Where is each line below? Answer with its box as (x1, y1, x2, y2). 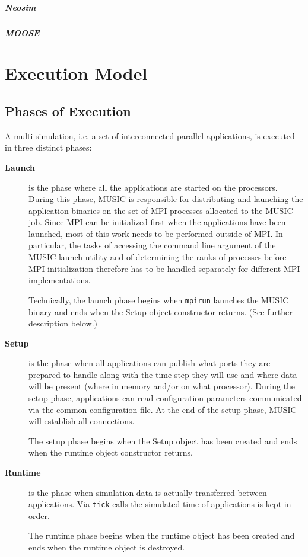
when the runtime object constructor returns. (28, 446, 193, 459)
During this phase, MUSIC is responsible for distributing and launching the (28, 193, 303, 205)
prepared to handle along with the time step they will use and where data (28, 368, 297, 380)
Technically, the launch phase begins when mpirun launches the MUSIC (28, 293, 289, 306)
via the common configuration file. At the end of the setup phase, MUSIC (28, 403, 297, 415)
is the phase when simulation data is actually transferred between (28, 486, 267, 498)
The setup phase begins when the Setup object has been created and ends (28, 434, 297, 447)
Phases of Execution (5, 101, 131, 120)
